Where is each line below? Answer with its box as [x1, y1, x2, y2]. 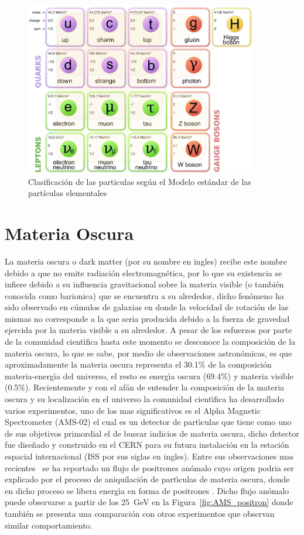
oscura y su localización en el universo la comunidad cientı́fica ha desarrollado [5, 393, 284, 405]
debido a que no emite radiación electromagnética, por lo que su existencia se [5, 266, 282, 279]
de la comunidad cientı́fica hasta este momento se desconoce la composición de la [5, 335, 296, 348]
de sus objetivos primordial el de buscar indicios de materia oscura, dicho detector [5, 427, 299, 439]
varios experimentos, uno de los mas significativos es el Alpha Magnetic [5, 404, 261, 416]
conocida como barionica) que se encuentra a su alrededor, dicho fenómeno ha [5, 289, 284, 301]
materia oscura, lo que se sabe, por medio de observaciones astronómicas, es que [5, 347, 292, 359]
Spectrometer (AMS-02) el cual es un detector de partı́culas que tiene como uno [5, 416, 292, 428]
